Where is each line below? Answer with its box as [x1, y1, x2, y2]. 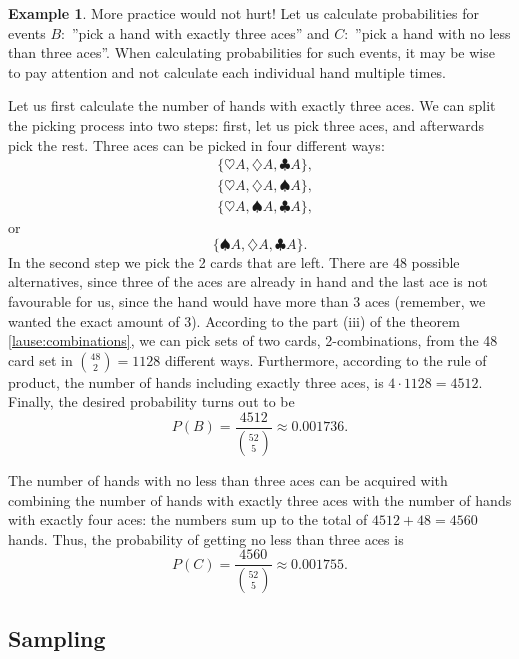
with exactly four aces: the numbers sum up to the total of [8, 509, 368, 530]
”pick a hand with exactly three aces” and [71, 22, 330, 43]
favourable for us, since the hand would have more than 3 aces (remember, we [8, 291, 486, 312]
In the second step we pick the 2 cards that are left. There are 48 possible [8, 251, 460, 272]
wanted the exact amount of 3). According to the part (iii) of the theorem [8, 310, 460, 331]
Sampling [8, 622, 106, 653]
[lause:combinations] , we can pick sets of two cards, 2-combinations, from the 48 [8, 330, 498, 351]
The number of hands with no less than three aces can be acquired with [8, 469, 448, 490]
